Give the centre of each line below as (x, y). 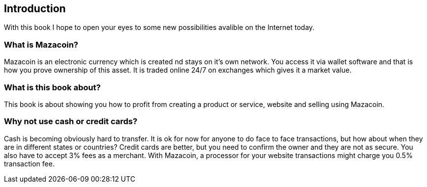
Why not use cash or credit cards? (71, 121)
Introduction (35, 9)
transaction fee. (29, 163)
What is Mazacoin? (41, 44)
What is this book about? (52, 87)
